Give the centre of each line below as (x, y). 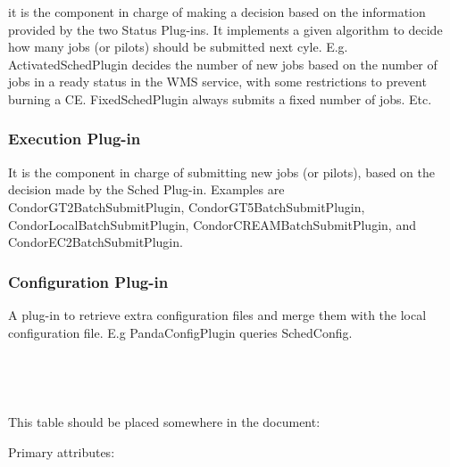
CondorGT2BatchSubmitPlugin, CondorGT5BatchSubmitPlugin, (187, 206)
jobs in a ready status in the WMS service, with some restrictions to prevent (217, 82)
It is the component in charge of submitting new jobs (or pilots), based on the (222, 172)
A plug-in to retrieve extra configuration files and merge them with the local (217, 314)
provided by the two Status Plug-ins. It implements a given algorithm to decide (225, 29)
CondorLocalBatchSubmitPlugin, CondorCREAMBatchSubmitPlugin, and (212, 224)
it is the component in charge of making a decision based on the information (217, 12)
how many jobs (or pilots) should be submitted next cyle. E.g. (178, 47)
